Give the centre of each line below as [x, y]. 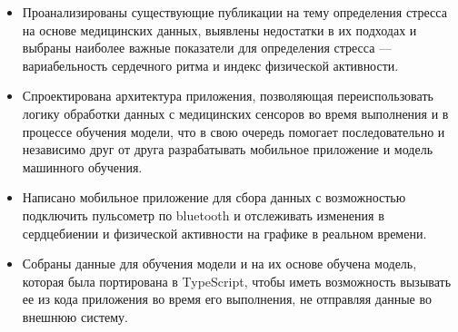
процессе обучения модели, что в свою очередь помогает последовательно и [234, 131]
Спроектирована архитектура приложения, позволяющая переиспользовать [228, 96]
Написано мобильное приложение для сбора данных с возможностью [214, 197]
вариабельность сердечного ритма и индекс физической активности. [210, 65]
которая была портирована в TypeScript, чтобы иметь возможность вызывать [237, 281]
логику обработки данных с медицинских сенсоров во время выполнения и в [235, 113]
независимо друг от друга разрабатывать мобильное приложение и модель [228, 149]
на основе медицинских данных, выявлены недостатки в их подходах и [219, 29]
